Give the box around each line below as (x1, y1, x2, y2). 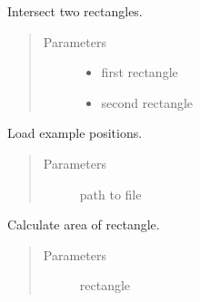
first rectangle (101, 63, 178, 82)
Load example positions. (7, 123, 143, 142)
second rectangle (101, 93, 194, 112)
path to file (79, 184, 142, 203)
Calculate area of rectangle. (7, 215, 160, 234)
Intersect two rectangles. (7, 2, 143, 20)
